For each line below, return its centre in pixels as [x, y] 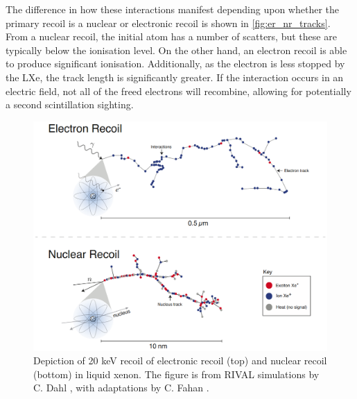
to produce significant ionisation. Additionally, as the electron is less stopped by [175, 63]
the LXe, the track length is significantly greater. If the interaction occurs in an [175, 77]
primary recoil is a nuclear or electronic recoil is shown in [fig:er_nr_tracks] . [168, 23]
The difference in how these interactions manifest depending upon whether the [173, 9]
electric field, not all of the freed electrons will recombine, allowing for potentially [178, 91]
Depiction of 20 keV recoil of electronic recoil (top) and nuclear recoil [180, 360]
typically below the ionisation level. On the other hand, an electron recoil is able [176, 50]
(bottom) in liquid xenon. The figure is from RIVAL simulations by [176, 374]
